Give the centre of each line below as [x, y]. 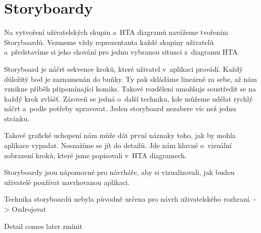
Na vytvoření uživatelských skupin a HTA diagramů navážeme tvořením [116, 32]
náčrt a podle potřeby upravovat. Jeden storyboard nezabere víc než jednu [120, 108]
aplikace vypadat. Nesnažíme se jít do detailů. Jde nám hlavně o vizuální [118, 145]
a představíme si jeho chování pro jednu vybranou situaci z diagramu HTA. [122, 52]
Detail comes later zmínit [43, 226]
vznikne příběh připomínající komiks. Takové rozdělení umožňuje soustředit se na [130, 89]
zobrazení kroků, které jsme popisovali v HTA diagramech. [96, 155]
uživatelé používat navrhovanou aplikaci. [67, 182]
